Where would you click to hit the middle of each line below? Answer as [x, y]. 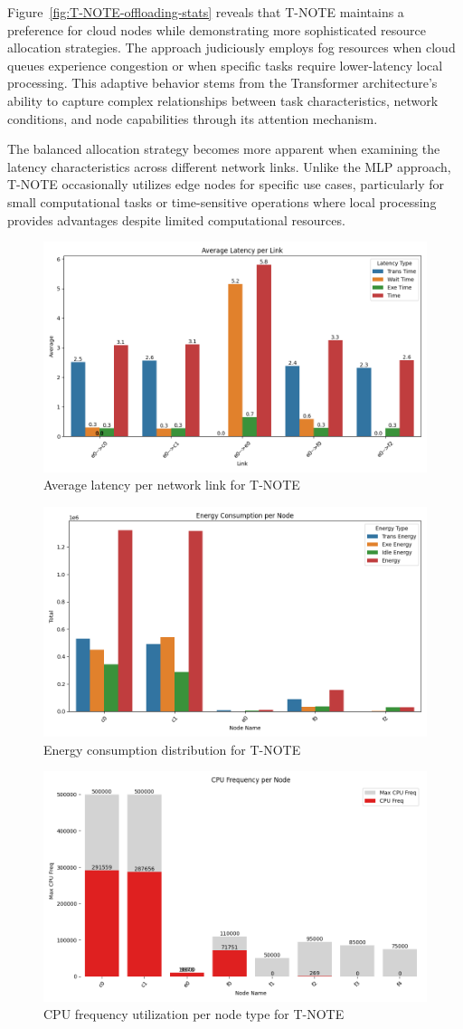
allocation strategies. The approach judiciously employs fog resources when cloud [231, 48]
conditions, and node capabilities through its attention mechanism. [193, 118]
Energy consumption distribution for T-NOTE [172, 749]
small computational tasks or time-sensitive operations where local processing [222, 201]
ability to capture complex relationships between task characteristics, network [223, 100]
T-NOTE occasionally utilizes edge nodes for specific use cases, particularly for [226, 184]
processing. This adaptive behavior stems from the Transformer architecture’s [222, 83]
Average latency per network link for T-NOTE [172, 485]
